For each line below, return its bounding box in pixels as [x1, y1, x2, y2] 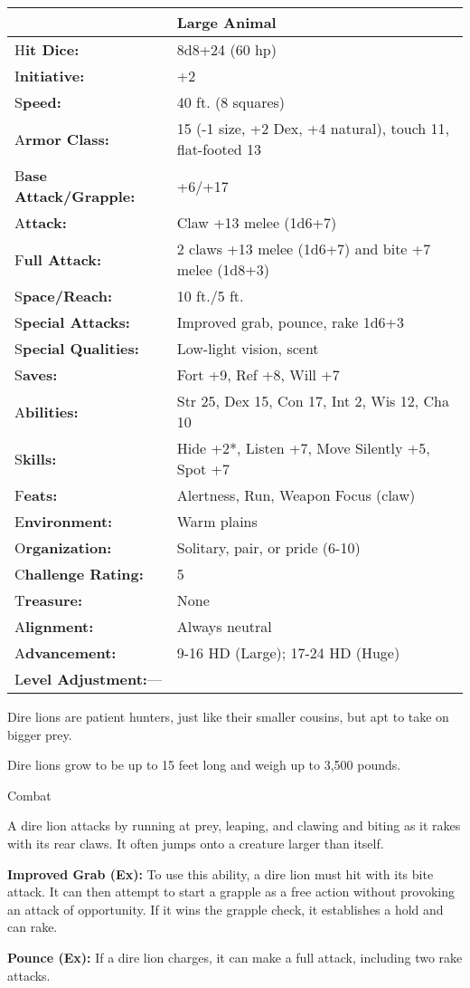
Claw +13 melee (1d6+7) [176, 212, 337, 233]
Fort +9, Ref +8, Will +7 [176, 364, 340, 385]
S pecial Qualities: [14, 338, 139, 359]
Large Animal [176, 12, 277, 33]
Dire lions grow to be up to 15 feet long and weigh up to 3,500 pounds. [7, 755, 401, 774]
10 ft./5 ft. [176, 285, 244, 306]
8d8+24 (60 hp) [176, 39, 277, 60]
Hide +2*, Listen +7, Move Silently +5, [176, 437, 430, 458]
